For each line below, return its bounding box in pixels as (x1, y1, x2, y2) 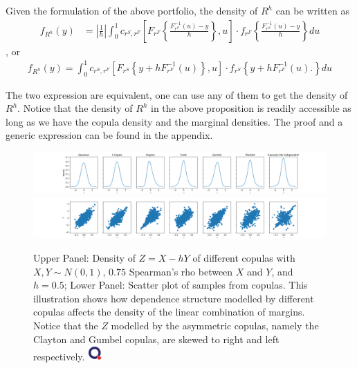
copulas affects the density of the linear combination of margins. (33, 304, 305, 319)
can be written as (275, 3, 349, 17)
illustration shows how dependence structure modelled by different (33, 291, 314, 305)
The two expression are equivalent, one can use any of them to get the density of (6, 87, 348, 101)
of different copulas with (192, 251, 295, 265)
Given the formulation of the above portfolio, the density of (6, 3, 258, 17)
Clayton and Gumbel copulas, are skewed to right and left (33, 331, 280, 346)
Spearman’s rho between (129, 264, 233, 278)
